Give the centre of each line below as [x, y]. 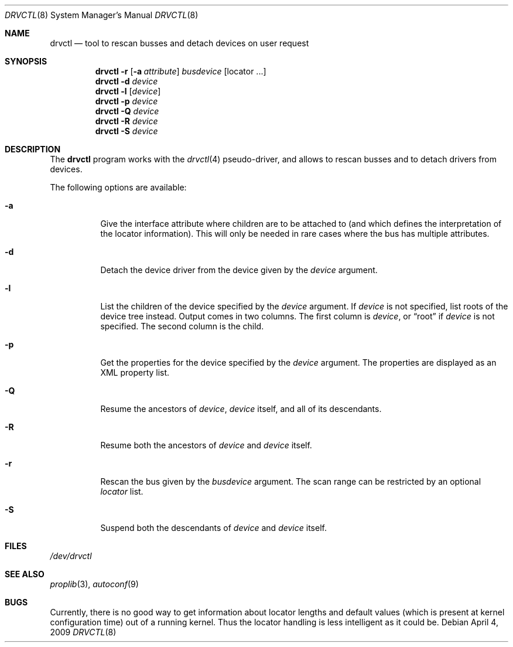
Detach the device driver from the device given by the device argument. [239, 270]
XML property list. [135, 372]
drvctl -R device [126, 121]
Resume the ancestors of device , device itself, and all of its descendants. [241, 409]
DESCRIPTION [33, 149]
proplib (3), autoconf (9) [94, 584]
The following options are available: [118, 187]
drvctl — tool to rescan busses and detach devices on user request [179, 43]
